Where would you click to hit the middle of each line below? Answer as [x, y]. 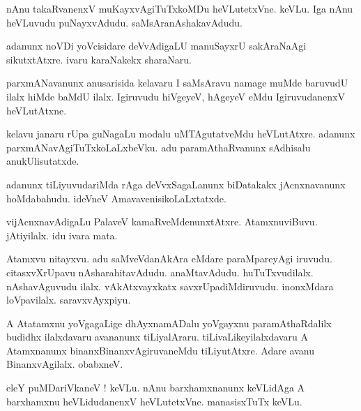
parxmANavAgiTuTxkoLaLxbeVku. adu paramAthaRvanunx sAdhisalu [159, 147]
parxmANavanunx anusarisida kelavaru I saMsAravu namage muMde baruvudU [177, 83]
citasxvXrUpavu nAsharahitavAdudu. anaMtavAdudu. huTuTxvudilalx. [160, 272]
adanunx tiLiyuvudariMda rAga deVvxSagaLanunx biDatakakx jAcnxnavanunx [176, 184]
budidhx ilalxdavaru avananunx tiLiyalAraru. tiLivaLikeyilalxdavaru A [157, 337]
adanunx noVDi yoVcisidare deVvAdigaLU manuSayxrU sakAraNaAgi [156, 46]
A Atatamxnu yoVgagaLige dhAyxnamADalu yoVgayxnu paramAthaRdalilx [169, 323]
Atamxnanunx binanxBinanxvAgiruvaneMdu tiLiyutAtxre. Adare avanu [160, 350]
